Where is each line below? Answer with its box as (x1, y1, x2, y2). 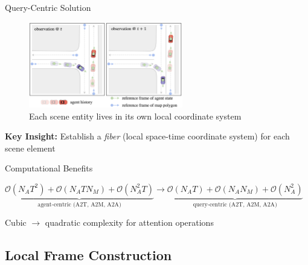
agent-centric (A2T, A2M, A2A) (37, 201, 121, 208)
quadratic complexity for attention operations (45, 216, 214, 229)
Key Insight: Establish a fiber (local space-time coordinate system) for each (5, 130, 290, 142)
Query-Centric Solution (5, 1, 91, 13)
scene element (5, 141, 56, 154)
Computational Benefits (5, 162, 93, 174)
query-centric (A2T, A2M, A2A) (193, 201, 277, 208)
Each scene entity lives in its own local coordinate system (29, 109, 242, 122)
